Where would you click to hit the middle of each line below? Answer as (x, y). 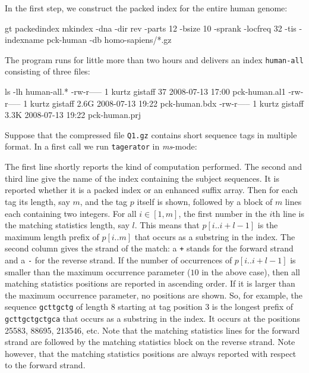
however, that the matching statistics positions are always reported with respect (151, 353)
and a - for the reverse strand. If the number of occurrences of (119, 259)
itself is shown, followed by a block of (205, 201)
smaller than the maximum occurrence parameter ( (98, 271)
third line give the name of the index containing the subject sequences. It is (142, 178)
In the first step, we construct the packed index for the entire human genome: (146, 8)
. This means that (167, 225)
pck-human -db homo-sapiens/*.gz (109, 40)
